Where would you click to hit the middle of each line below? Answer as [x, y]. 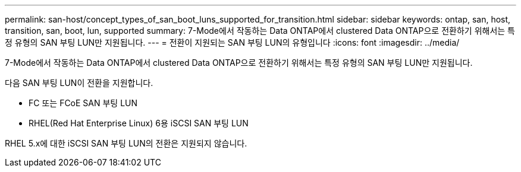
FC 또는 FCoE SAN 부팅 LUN [83, 103]
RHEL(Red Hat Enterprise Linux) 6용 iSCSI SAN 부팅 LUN [139, 123]
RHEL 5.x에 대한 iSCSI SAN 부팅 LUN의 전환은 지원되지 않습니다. [126, 143]
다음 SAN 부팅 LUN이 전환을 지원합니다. [79, 83]
